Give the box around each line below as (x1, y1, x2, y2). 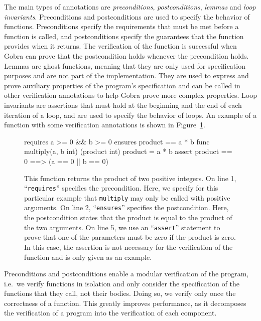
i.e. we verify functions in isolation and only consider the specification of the (4, 278, 240, 288)
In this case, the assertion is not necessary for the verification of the (24, 241, 233, 252)
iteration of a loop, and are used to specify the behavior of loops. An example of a (4, 109, 257, 120)
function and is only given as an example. (24, 251, 152, 262)
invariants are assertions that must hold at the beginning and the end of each (4, 99, 242, 110)
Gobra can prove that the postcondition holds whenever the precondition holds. (4, 50, 249, 61)
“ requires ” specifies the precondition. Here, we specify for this (24, 183, 218, 193)
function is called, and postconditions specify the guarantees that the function (4, 31, 244, 41)
